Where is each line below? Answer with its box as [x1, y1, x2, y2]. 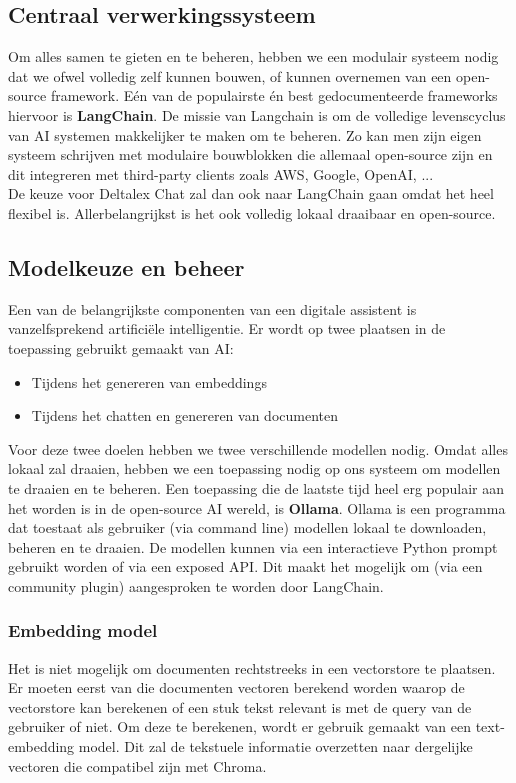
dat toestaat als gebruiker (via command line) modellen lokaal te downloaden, [8, 517, 487, 538]
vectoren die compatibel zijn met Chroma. [8, 755, 267, 776]
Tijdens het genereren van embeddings [31, 371, 267, 392]
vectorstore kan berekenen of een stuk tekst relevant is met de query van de [8, 696, 472, 717]
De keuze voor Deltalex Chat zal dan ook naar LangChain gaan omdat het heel [8, 183, 494, 204]
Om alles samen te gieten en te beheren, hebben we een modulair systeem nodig [8, 46, 499, 67]
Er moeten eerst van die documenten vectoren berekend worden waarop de [8, 677, 465, 698]
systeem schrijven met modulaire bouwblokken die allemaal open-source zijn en [8, 144, 493, 165]
